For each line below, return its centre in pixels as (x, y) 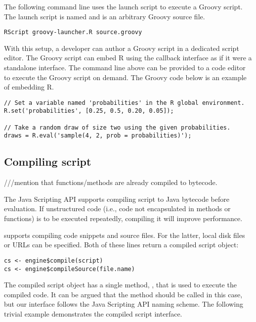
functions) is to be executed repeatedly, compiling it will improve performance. (123, 218)
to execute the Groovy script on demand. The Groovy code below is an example (125, 77)
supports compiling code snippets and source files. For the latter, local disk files (125, 235)
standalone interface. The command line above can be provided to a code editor (125, 68)
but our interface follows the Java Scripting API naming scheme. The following (124, 304)
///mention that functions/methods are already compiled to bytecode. (111, 182)
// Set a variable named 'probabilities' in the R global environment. (124, 103)
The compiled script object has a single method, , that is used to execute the (120, 285)
